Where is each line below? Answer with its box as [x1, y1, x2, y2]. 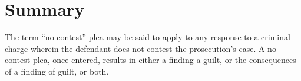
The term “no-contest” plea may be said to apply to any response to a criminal [5, 31, 290, 43]
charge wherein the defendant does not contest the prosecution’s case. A [5, 42, 265, 54]
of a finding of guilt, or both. [5, 65, 109, 77]
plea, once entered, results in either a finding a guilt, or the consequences [32, 54, 296, 66]
